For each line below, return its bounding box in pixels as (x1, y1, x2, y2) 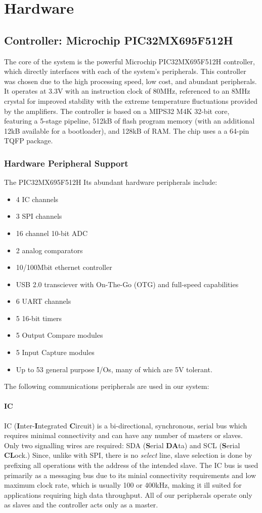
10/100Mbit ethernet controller (16, 262, 112, 272)
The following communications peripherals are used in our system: (4, 381, 209, 391)
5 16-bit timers (16, 312, 62, 323)
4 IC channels (16, 193, 59, 204)
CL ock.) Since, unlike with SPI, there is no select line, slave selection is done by (4, 450, 252, 460)
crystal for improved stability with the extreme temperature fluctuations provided (4, 95, 258, 106)
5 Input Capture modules (16, 347, 95, 358)
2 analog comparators (16, 245, 83, 255)
